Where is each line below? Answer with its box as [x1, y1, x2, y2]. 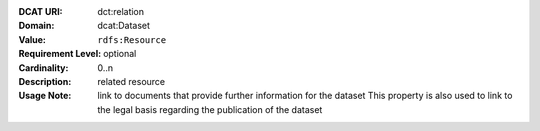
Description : [18, 75, 72, 87]
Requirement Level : [18, 48, 102, 60]
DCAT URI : [18, 6, 64, 17]
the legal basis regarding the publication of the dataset [97, 103, 323, 115]
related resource [97, 75, 166, 87]
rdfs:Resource [97, 34, 167, 45]
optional [103, 48, 137, 60]
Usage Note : [18, 90, 72, 102]
